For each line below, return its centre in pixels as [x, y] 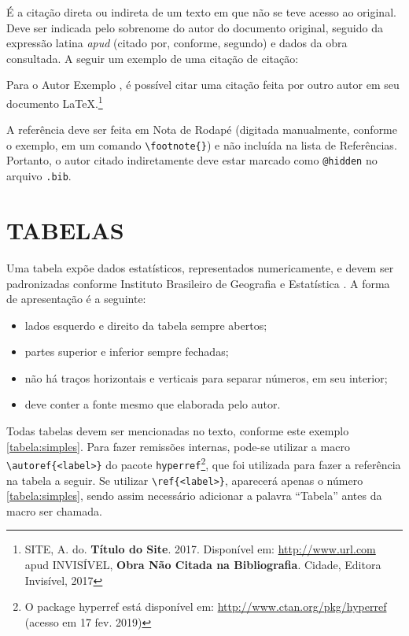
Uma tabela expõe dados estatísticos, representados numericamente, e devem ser [200, 267]
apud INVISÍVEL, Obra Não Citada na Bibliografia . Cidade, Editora [203, 564]
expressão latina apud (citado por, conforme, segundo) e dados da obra [177, 43]
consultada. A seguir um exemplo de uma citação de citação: [153, 58]
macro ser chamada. [54, 510]
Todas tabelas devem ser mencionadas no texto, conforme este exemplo [178, 431]
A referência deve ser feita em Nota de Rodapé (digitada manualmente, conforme [202, 129]
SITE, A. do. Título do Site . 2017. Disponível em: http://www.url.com [200, 549]
